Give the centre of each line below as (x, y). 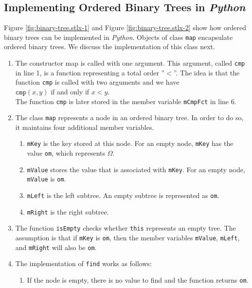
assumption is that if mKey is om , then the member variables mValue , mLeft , (127, 238)
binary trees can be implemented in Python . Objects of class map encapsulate (118, 37)
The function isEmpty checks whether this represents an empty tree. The (126, 228)
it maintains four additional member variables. (85, 127)
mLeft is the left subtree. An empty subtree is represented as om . (123, 195)
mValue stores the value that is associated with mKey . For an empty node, (136, 169)
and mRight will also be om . (56, 247)
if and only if (70, 91)
